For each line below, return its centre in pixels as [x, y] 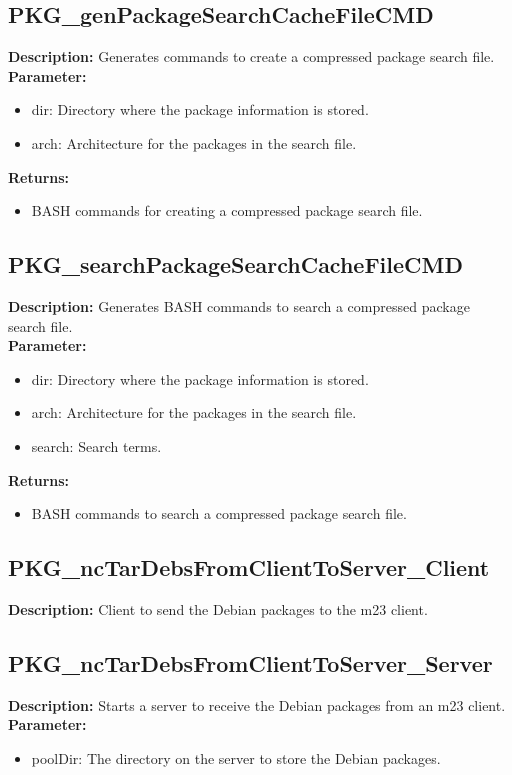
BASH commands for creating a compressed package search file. [227, 210]
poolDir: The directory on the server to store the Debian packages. [236, 757]
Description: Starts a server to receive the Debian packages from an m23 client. [257, 704]
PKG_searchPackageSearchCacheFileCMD [235, 264]
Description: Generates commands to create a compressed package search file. [251, 56]
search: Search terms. [96, 445]
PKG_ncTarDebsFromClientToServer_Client [249, 567]
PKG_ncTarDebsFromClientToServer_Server [250, 662]
